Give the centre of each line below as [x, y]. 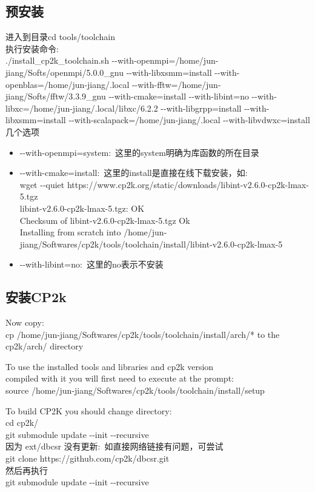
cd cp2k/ [22, 423]
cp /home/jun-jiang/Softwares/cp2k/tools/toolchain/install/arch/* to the [143, 334]
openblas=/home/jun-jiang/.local [68, 84]
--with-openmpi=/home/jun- [165, 60]
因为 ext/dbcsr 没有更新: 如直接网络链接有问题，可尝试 [114, 446]
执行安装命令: [32, 48]
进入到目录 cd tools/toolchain [60, 37]
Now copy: [25, 322]
